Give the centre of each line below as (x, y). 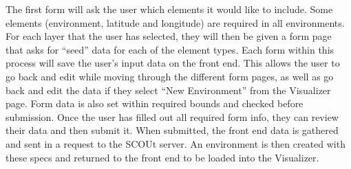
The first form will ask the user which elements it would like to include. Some (169, 9)
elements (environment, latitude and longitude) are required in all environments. (175, 22)
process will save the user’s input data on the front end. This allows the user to (173, 63)
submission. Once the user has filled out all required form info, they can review (172, 116)
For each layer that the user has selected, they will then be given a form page (169, 36)
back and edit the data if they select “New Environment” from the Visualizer (168, 90)
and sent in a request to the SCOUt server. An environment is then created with (175, 143)
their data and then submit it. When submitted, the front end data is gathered (172, 130)
